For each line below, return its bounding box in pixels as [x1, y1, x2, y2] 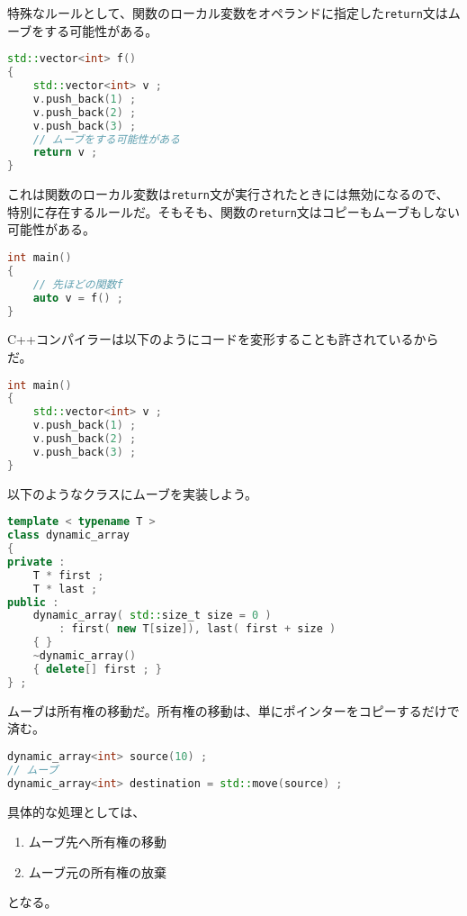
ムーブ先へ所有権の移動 [28, 832, 166, 851]
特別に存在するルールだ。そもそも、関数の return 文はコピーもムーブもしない [7, 202, 461, 221]
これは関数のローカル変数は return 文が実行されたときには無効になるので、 [7, 185, 449, 204]
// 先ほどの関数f [32, 277, 123, 291]
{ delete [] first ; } [32, 662, 162, 676]
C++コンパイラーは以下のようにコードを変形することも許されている [7, 330, 414, 349]
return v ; [32, 146, 98, 159]
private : [7, 555, 66, 568]
